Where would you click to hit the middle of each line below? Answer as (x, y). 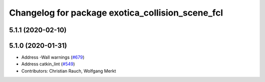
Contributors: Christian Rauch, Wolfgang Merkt (69, 71)
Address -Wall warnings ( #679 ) (53, 57)
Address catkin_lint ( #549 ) (48, 64)
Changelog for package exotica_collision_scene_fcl (116, 13)
